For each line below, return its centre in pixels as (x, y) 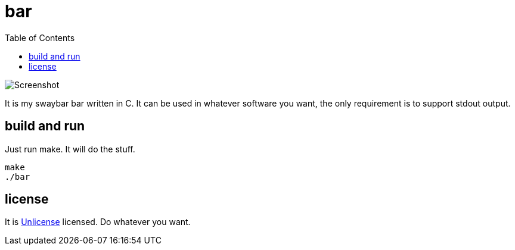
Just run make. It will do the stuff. (70, 149)
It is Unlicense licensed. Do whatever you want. (98, 222)
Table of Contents (40, 37)
